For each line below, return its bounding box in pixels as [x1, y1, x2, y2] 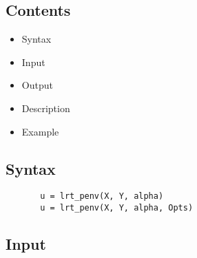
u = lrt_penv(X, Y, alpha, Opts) [40, 203, 194, 213]
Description [21, 100, 70, 115]
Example [21, 124, 59, 138]
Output [21, 78, 53, 92]
